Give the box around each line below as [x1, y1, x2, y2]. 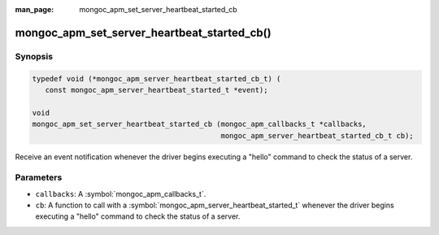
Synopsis [15, 50, 53, 62]
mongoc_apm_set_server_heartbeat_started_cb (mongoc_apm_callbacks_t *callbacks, [32, 120, 367, 129]
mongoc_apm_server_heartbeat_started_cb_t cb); [220, 131, 414, 140]
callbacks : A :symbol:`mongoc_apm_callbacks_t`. [35, 189, 206, 198]
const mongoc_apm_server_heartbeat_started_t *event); [45, 85, 268, 94]
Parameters [15, 172, 63, 183]
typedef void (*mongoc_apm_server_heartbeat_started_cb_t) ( [32, 74, 281, 83]
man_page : [15, 5, 54, 14]
